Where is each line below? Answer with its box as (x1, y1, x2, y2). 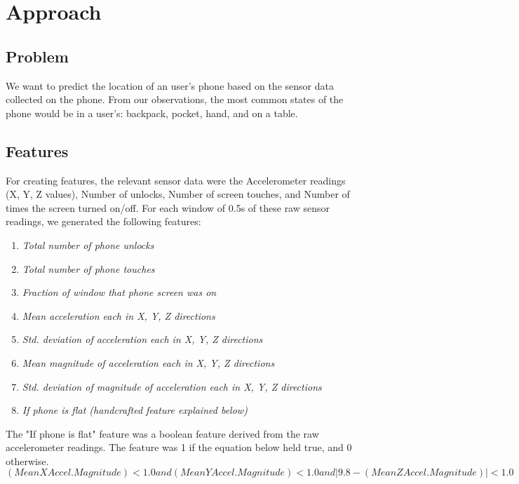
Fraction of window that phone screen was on (22, 285, 217, 300)
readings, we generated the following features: (6, 214, 201, 229)
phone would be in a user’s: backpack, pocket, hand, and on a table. (6, 105, 298, 120)
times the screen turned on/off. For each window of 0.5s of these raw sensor (6, 200, 330, 215)
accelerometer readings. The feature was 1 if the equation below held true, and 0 (6, 440, 352, 455)
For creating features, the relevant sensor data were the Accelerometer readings (6, 173, 346, 187)
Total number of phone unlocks (22, 237, 154, 252)
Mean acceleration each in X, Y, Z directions (22, 308, 215, 323)
